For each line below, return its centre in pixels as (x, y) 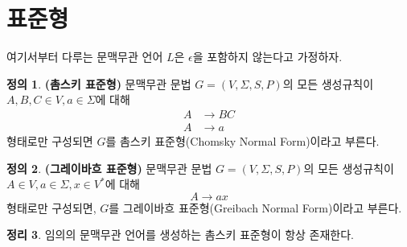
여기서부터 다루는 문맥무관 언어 (85, 57)
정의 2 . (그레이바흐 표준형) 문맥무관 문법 (109, 168)
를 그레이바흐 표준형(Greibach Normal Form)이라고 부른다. (255, 207)
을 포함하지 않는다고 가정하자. (267, 57)
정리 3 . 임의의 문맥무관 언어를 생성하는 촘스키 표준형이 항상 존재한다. (181, 235)
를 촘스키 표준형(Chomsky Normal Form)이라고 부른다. (243, 140)
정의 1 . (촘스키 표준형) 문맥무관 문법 (99, 83)
